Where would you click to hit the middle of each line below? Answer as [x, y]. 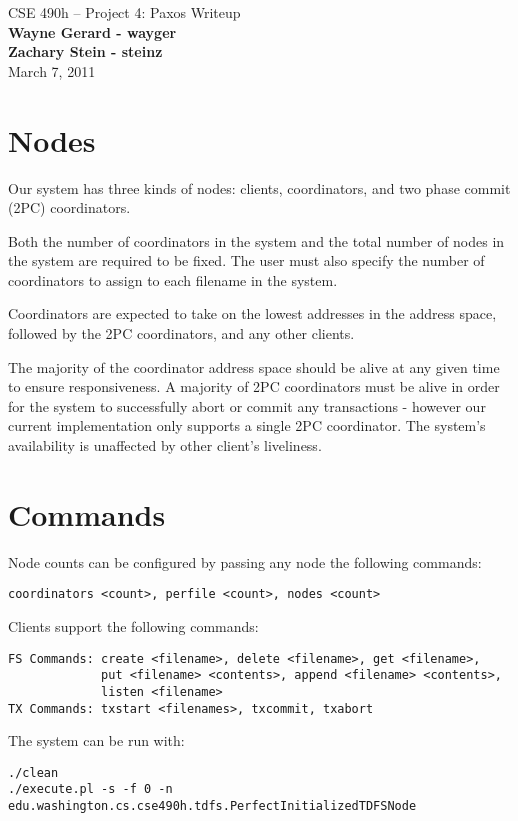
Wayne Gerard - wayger [92, 31]
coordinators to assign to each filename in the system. [173, 279]
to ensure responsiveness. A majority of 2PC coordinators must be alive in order [254, 386]
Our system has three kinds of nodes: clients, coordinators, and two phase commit [259, 187]
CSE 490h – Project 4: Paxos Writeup [124, 12]
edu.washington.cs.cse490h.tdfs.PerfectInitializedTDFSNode [212, 806]
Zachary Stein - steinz [85, 51]
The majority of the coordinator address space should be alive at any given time [254, 366]
